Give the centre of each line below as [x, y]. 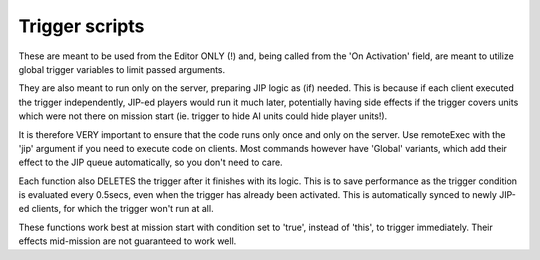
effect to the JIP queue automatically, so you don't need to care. [151, 162]
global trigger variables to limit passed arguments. [122, 69]
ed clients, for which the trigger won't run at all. [116, 209]
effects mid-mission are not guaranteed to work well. [127, 241]
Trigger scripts [81, 26]
